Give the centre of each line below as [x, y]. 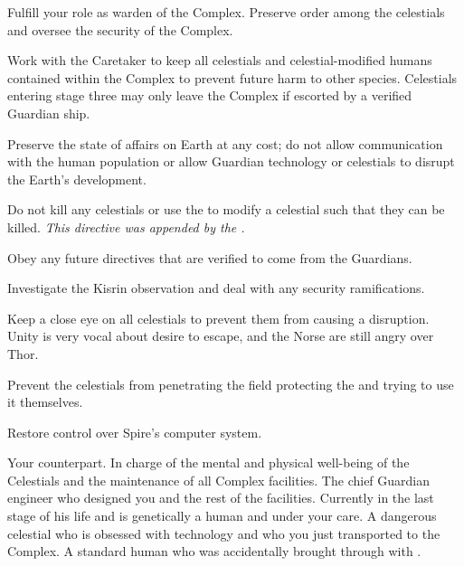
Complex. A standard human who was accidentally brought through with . [214, 551]
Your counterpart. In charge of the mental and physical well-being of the [208, 462]
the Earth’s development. [77, 179]
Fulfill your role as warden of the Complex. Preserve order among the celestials [226, 12]
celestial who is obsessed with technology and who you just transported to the [224, 533]
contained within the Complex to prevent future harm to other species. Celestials [232, 77]
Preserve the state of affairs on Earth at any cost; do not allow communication [225, 143]
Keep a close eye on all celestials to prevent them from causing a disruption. [218, 318]
